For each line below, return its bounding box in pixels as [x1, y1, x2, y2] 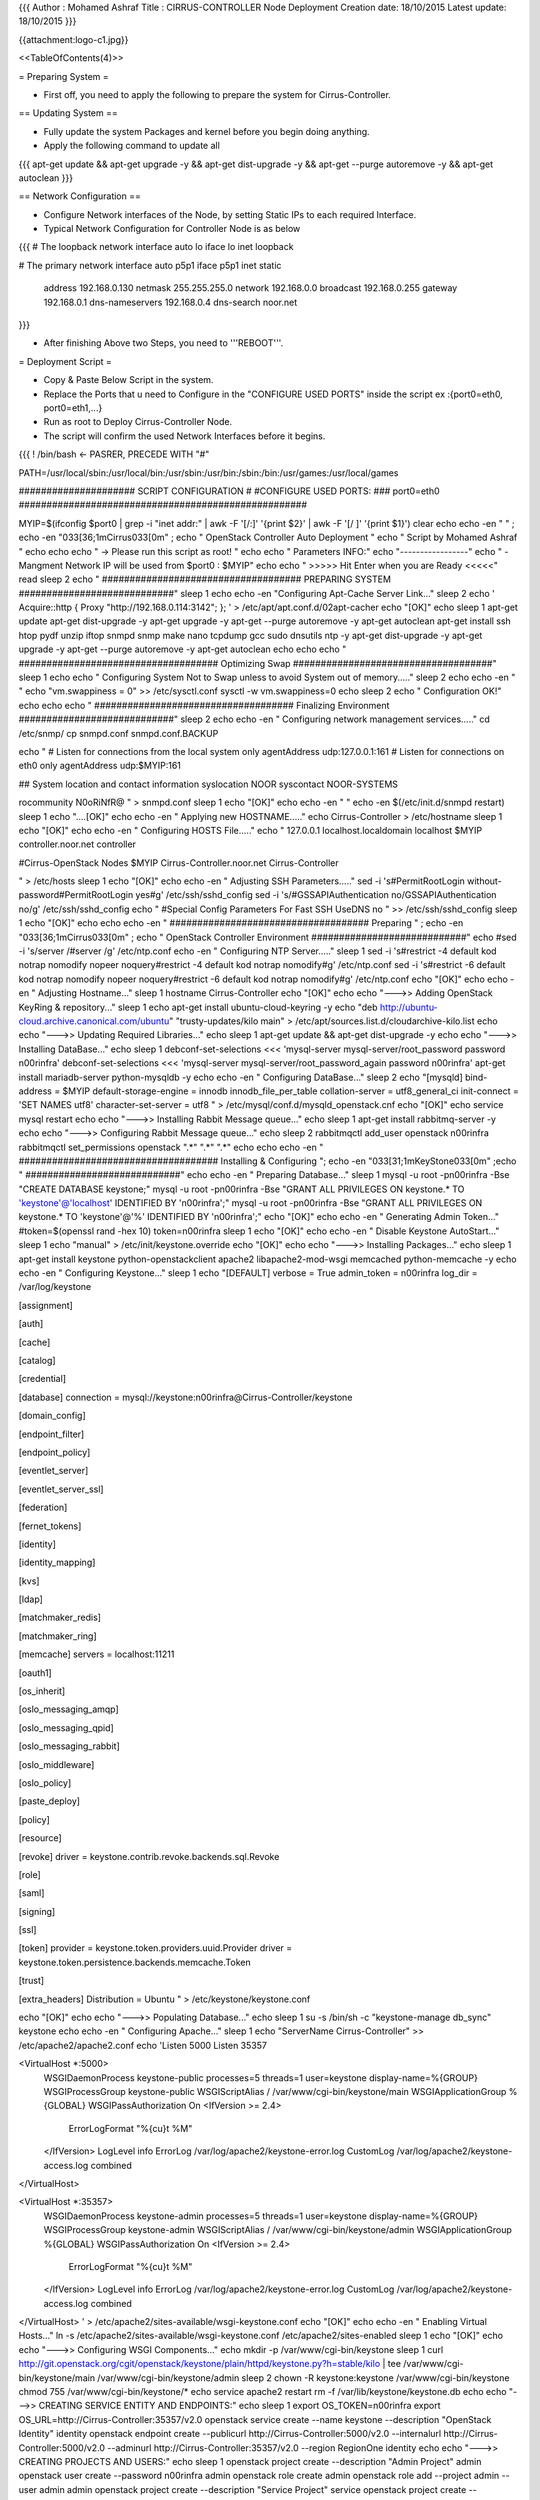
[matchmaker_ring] [18, 1630, 97, 1642]
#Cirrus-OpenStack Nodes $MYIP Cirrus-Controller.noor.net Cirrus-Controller [18, 856, 339, 869]
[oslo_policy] [18, 1776, 72, 1789]
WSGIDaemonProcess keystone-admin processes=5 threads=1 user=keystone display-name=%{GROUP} [43, 2210, 479, 2222]
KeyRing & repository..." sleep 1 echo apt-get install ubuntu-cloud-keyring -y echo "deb [18, 1001, 379, 1013]
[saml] [18, 1887, 45, 1899]
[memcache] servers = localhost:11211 [18, 1648, 175, 1660]
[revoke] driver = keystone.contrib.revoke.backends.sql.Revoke [18, 1850, 280, 1862]
